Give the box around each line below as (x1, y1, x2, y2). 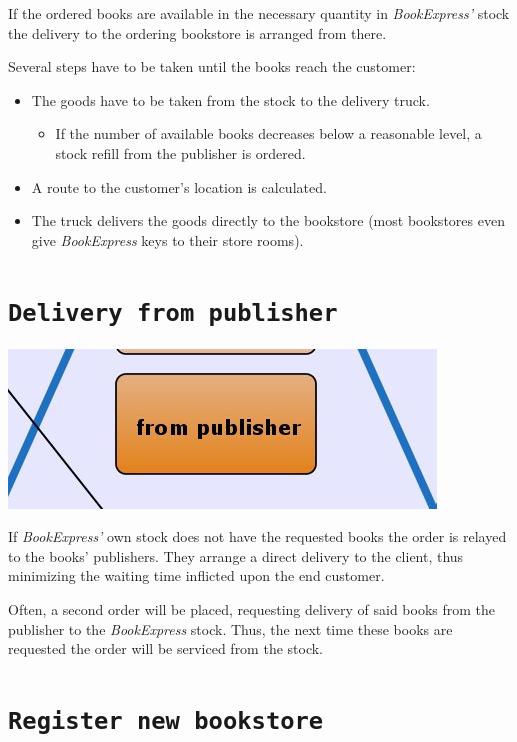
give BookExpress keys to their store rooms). (31, 229, 304, 250)
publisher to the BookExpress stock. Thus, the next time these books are (8, 618, 453, 639)
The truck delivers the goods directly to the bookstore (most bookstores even (31, 210, 505, 231)
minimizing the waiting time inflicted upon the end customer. (8, 565, 385, 586)
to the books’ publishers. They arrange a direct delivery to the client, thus (8, 545, 464, 566)
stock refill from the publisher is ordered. (55, 142, 306, 163)
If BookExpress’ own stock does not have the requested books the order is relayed (8, 526, 507, 547)
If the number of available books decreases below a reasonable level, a (55, 123, 482, 144)
